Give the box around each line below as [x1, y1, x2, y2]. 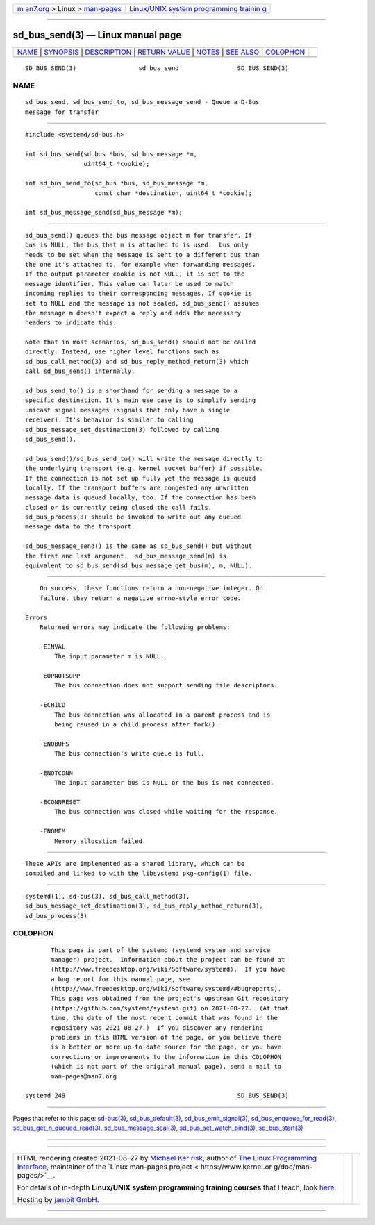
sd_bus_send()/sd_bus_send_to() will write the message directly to [25, 455, 263, 462]
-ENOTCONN [39, 769, 73, 777]
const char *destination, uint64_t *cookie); [94, 189, 253, 197]
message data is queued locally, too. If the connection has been [25, 494, 256, 501]
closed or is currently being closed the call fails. [25, 503, 212, 511]
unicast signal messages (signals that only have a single [25, 406, 231, 414]
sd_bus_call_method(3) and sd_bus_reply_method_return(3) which [25, 358, 249, 365]
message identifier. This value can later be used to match [25, 280, 234, 287]
